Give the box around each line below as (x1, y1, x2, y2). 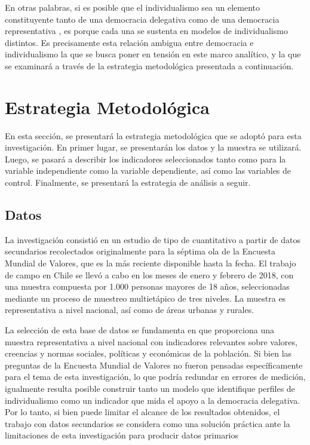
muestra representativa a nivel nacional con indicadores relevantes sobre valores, (5, 335, 297, 348)
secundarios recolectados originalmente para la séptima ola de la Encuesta (5, 245, 275, 257)
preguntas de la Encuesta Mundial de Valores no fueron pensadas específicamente (5, 358, 303, 371)
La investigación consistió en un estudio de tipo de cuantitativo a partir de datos (5, 233, 300, 245)
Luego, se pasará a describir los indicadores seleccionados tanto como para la (5, 152, 286, 165)
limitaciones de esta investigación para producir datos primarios (5, 429, 239, 441)
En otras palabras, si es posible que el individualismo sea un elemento (5, 1, 260, 13)
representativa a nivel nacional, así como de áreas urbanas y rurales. (5, 303, 254, 316)
